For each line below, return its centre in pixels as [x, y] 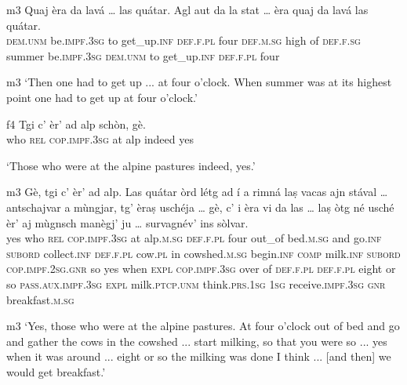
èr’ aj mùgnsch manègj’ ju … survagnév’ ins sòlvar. [127, 222]
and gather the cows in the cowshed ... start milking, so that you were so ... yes [197, 341]
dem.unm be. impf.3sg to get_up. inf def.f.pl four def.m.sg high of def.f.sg [184, 40]
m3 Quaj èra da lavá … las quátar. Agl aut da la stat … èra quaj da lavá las [187, 9]
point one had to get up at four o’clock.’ [102, 97]
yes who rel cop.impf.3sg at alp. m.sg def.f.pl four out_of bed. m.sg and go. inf [194, 238]
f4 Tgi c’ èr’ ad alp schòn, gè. [76, 123]
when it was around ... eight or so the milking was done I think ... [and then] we [199, 356]
